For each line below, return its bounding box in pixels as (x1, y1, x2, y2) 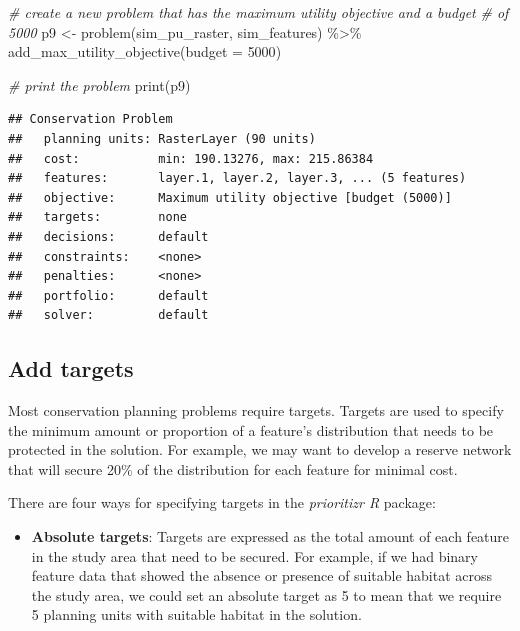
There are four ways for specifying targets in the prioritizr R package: (8, 492, 436, 513)
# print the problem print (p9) (8, 74, 191, 95)
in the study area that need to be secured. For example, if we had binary (31, 545, 478, 566)
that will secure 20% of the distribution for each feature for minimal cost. (8, 458, 458, 479)
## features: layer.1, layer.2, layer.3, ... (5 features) (8, 171, 467, 186)
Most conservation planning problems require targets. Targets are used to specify (8, 400, 504, 421)
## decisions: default (8, 229, 209, 244)
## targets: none (8, 210, 187, 225)
